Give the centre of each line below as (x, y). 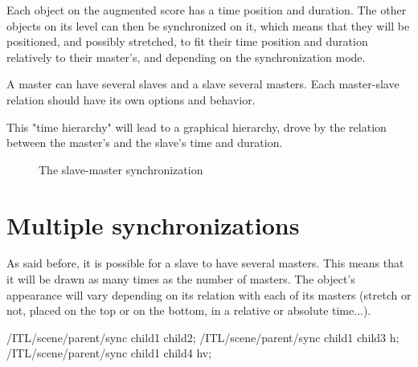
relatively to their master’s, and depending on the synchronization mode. (186, 57)
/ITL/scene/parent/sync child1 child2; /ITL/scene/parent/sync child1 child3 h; (203, 337)
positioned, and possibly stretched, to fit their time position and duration (187, 41)
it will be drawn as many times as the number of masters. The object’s (181, 279)
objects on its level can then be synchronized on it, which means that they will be (208, 25)
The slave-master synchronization (121, 169)
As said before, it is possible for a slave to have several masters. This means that (205, 263)
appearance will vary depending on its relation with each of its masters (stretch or (209, 294)
